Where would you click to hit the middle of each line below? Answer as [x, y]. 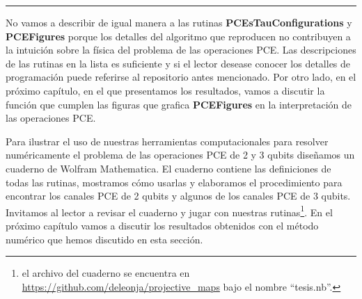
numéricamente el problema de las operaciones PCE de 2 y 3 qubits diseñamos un [180, 155]
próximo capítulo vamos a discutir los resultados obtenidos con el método [162, 225]
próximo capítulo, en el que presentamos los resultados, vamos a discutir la [165, 90]
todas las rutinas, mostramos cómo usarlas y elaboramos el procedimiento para [174, 182]
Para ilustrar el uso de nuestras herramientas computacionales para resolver [167, 141]
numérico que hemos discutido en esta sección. [104, 239]
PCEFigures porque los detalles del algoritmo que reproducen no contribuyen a [178, 36]
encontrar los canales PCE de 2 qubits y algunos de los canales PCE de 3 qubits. [178, 196]
